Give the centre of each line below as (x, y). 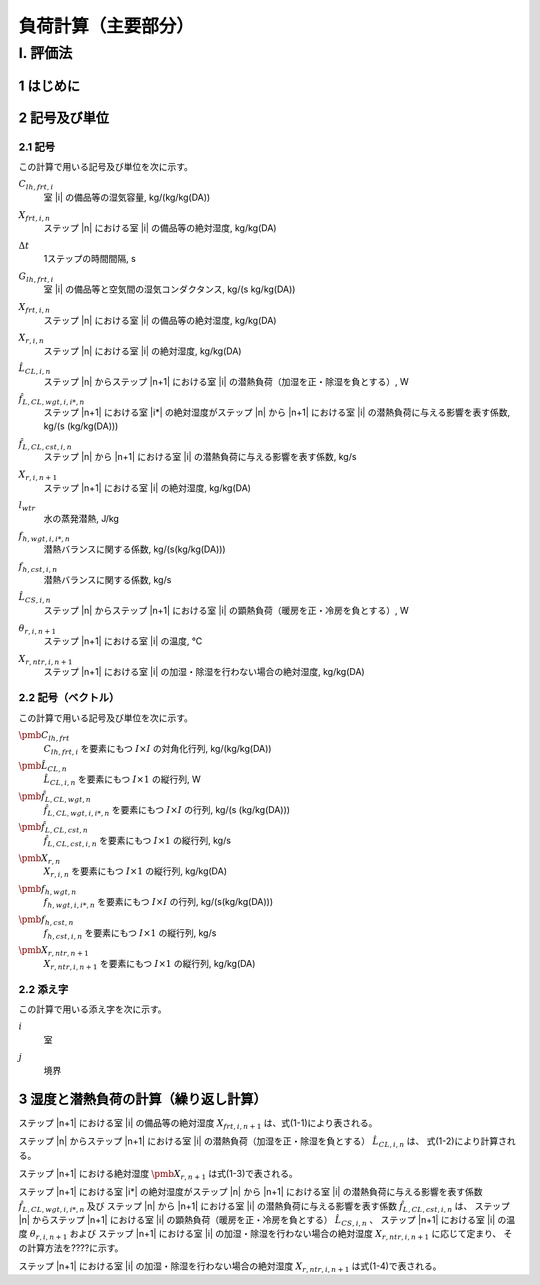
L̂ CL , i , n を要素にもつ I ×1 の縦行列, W (122, 780)
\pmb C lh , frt (44, 736)
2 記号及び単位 (64, 117)
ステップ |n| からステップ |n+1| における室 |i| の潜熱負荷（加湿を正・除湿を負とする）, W (226, 381)
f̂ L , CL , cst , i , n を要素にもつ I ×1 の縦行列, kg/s (137, 842)
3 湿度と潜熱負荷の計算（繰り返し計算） (142, 1098)
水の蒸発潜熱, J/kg (81, 518)
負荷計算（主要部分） (106, 26)
